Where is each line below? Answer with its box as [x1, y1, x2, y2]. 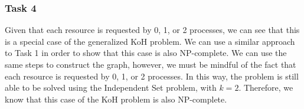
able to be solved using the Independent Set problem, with [5, 81, 217, 94]
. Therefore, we [238, 81, 293, 94]
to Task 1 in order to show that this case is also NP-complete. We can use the [5, 47, 287, 59]
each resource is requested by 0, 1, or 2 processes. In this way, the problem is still [5, 70, 299, 82]
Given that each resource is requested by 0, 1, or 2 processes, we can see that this [5, 24, 300, 36]
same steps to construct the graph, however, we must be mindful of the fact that [5, 58, 296, 70]
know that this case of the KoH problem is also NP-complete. [5, 93, 227, 105]
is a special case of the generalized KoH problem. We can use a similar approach [5, 35, 295, 47]
